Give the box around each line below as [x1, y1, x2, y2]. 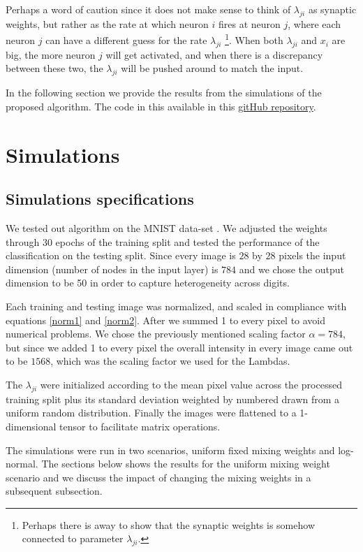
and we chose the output [239, 261, 344, 276]
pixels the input [279, 248, 346, 263]
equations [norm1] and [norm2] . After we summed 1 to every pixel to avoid [6, 312, 326, 327]
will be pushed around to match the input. [121, 61, 304, 75]
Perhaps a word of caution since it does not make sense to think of [6, 2, 291, 16]
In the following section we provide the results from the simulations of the [6, 85, 322, 100]
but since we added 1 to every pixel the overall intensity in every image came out [6, 340, 353, 354]
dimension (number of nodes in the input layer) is [6, 261, 218, 276]
